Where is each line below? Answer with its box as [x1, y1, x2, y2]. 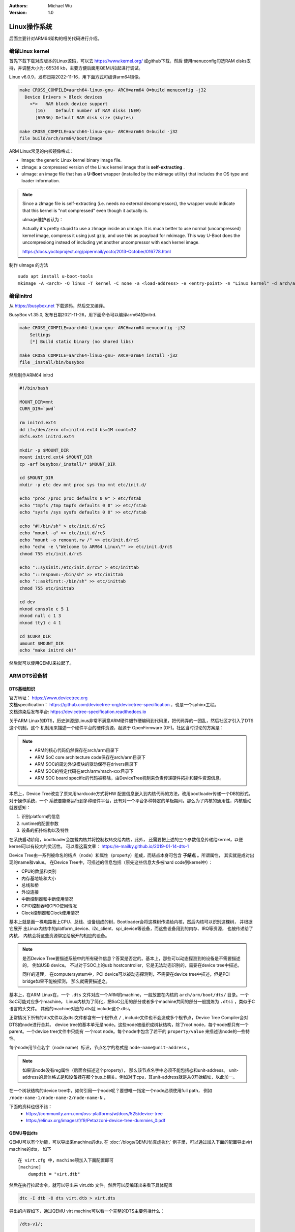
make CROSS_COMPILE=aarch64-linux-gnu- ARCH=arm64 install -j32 [19, 352, 178, 358]
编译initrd [9, 292, 32, 299]
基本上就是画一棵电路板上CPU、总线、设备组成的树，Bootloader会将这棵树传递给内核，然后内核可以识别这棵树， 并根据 [9, 919, 253, 924]
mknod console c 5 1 [19, 606, 69, 612]
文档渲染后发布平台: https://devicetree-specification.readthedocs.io [9, 709, 147, 715]
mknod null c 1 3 [19, 613, 61, 618]
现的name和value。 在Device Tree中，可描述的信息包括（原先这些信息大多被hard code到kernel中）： [9, 859, 213, 865]
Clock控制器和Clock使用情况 [21, 910, 80, 916]
